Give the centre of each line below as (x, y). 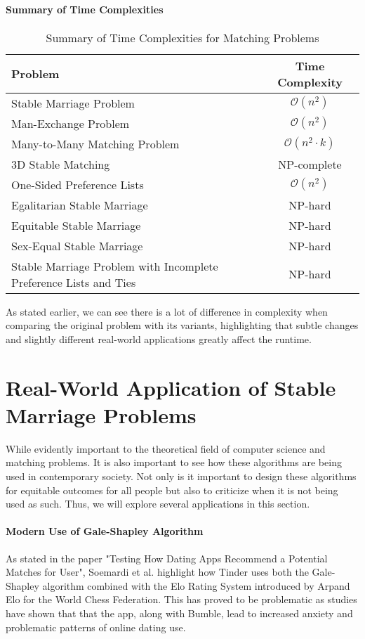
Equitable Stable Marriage (76, 225)
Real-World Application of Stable (171, 387)
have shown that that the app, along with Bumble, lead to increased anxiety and (179, 613)
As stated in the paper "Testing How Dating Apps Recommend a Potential (167, 558)
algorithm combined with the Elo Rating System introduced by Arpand (196, 585)
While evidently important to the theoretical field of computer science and (166, 448)
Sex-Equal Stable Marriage (77, 245)
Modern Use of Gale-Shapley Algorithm (105, 531)
